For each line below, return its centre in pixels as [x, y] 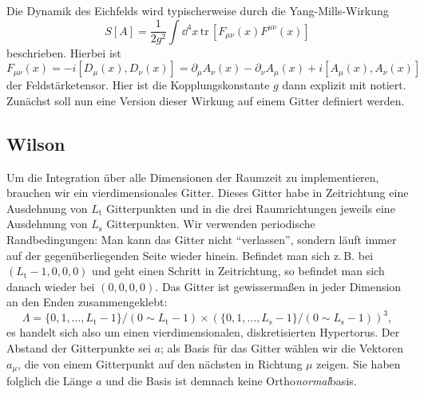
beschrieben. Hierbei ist [64, 52]
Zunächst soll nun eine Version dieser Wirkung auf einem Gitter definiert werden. [206, 100]
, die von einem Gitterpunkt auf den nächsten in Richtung [160, 363]
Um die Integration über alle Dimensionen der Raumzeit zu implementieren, [193, 177]
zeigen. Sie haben [359, 363]
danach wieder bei [51, 286]
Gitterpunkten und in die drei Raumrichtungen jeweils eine [251, 208]
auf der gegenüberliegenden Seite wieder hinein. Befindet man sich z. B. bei [190, 255]
